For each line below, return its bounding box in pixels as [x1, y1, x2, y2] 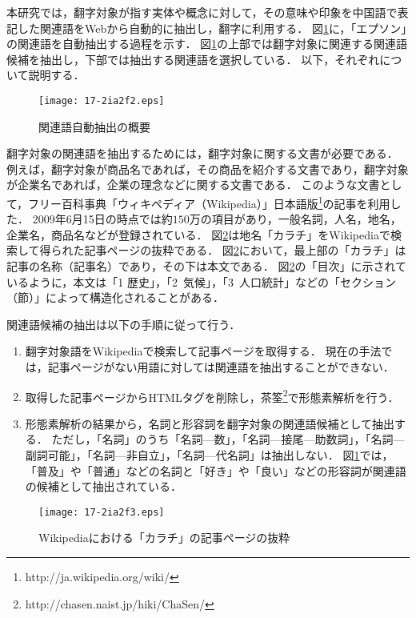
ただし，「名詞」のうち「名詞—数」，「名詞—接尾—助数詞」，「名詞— [51, 431, 405, 447]
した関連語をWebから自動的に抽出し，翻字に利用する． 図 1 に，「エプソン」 [17, 19, 407, 36]
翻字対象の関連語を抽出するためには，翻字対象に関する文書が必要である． [6, 145, 398, 162]
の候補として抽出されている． [25, 478, 182, 495]
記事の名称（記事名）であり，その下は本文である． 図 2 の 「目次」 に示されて [6, 258, 406, 275]
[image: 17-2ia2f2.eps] [38, 94, 165, 106]
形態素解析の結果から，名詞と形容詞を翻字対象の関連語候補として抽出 [25, 415, 394, 431]
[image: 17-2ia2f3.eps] [38, 506, 165, 518]
